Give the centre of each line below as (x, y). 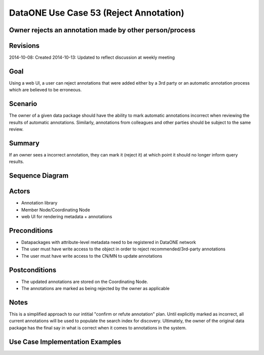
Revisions (24, 46)
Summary (24, 143)
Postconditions (33, 270)
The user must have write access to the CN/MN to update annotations (92, 256)
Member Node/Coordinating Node (56, 210)
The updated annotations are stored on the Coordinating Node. (85, 282)
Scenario (23, 104)
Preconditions (31, 231)
